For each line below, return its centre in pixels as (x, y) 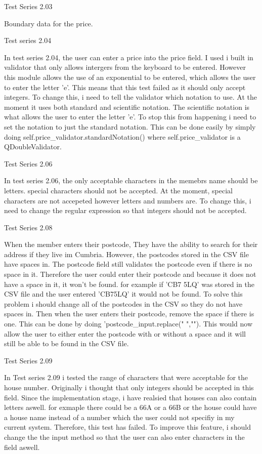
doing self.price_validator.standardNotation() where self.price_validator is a (122, 136)
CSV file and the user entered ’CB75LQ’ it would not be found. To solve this (123, 294)
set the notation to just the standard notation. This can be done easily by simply (130, 126)
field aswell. (22, 447)
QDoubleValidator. (33, 147)
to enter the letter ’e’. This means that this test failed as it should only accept (125, 87)
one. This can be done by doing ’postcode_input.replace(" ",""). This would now (128, 324)
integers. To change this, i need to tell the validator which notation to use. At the (131, 97)
